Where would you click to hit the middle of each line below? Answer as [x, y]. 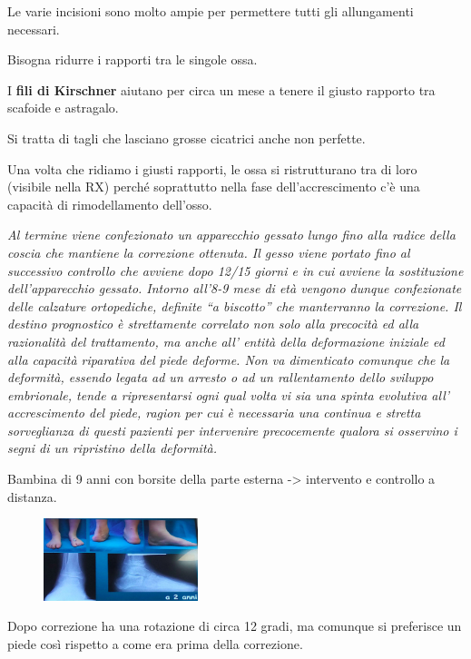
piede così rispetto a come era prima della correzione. [155, 643]
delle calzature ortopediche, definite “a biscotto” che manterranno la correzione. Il [235, 305]
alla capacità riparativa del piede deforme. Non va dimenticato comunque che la [229, 359]
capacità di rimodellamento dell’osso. [110, 204]
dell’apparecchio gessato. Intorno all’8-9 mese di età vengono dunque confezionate [235, 288]
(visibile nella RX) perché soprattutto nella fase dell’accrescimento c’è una [214, 187]
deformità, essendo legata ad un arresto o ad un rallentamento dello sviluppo [221, 377]
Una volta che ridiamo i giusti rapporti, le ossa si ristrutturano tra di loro [212, 168]
